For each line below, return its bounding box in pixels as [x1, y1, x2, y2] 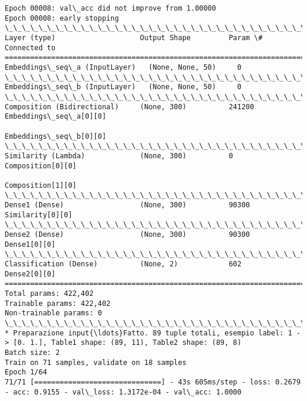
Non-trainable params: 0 [5, 309, 102, 318]
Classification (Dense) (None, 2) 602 [5, 260, 241, 269]
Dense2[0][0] [5, 269, 55, 278]
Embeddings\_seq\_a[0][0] [5, 112, 106, 121]
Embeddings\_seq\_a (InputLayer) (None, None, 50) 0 [5, 63, 241, 71]
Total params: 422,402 [5, 289, 94, 298]
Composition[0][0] [5, 161, 77, 170]
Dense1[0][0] [5, 240, 55, 249]
